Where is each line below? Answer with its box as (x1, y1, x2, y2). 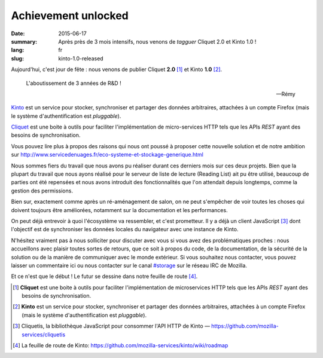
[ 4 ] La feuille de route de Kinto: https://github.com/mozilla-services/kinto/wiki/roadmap (13, 342, 228, 349)
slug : (11, 54, 24, 62)
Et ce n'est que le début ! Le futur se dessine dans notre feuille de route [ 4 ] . (11, 273, 198, 280)
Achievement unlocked (11, 9, 129, 22)
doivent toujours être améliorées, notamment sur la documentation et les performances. (11, 206, 228, 213)
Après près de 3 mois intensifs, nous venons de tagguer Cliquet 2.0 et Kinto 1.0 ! (58, 38, 257, 45)
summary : (11, 38, 38, 45)
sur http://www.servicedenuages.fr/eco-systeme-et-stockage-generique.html (11, 151, 203, 158)
